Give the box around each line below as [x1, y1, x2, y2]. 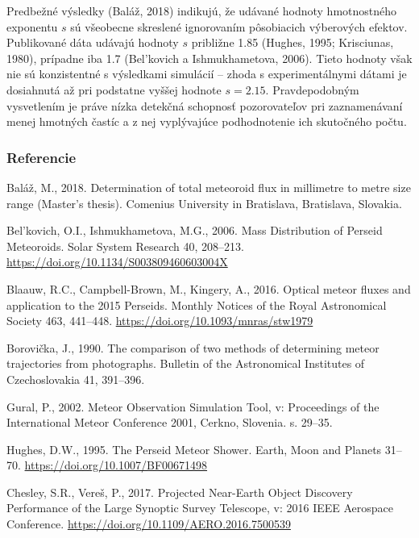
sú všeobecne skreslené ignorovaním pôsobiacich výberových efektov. [70, 18, 408, 35]
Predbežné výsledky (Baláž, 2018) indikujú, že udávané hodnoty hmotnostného [6, 2, 397, 19]
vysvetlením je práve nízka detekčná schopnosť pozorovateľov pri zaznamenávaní [6, 97, 403, 114]
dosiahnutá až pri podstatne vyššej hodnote [6, 81, 222, 98]
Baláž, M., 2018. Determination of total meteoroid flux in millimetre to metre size [6, 178, 411, 195]
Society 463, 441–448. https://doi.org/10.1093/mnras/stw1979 [6, 312, 313, 329]
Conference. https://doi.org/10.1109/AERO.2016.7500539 [6, 515, 291, 532]
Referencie [6, 147, 77, 167]
